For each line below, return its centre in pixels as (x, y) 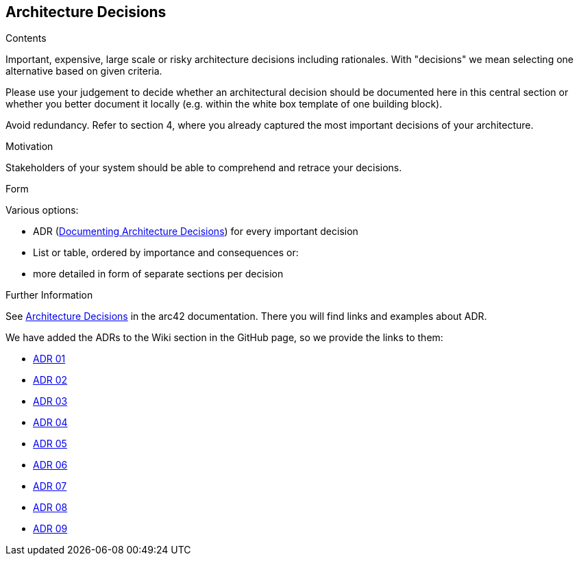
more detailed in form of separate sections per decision (158, 274)
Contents (26, 38)
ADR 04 (50, 423)
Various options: (42, 210)
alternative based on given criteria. (84, 71)
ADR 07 (50, 486)
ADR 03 (50, 401)
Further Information (49, 295)
